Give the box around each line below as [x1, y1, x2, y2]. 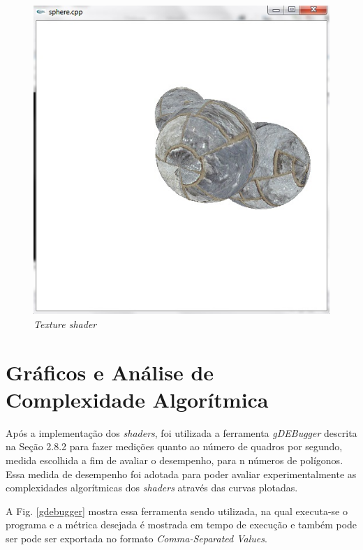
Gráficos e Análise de [6, 357, 214, 386]
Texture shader [34, 316, 97, 331]
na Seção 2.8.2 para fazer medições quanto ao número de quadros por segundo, [6, 439, 343, 454]
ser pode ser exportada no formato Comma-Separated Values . [6, 530, 267, 545]
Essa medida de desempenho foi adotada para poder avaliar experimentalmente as [6, 466, 357, 481]
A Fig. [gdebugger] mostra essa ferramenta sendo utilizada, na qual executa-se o [6, 503, 348, 518]
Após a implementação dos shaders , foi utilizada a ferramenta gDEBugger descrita [6, 425, 357, 440]
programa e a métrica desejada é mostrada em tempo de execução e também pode [6, 517, 357, 532]
